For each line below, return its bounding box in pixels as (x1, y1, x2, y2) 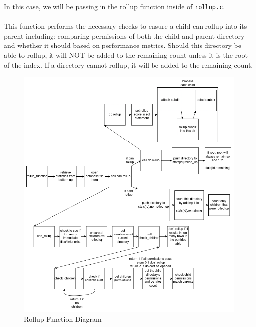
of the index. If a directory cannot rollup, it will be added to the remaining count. (4, 59, 253, 70)
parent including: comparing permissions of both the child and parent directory (4, 30, 245, 41)
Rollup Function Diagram (24, 313, 102, 324)
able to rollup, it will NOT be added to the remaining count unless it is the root (4, 50, 248, 60)
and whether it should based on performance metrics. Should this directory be (4, 40, 241, 50)
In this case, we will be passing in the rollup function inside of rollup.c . (4, 1, 225, 11)
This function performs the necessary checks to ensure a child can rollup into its (4, 21, 247, 31)
